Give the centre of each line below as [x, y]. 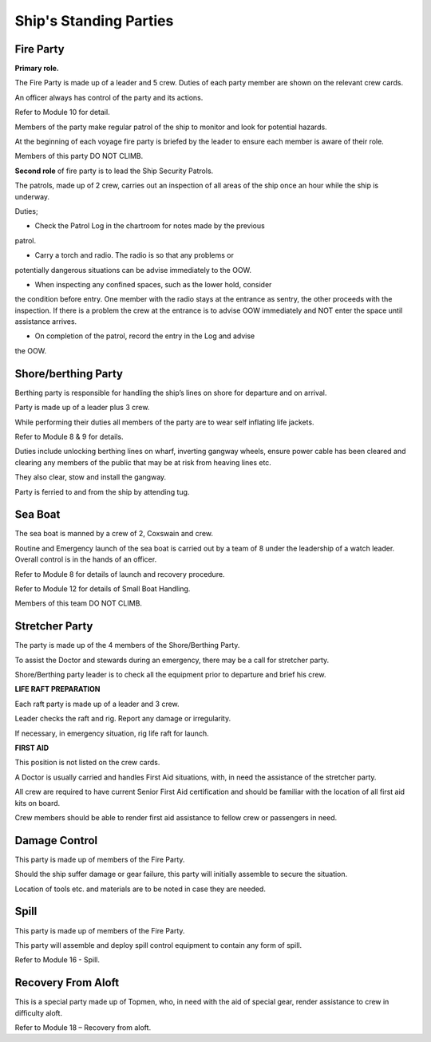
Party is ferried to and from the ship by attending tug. [102, 491]
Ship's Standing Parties [94, 21]
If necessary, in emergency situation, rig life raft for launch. [112, 733]
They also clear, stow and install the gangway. [91, 477]
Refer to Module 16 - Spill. [57, 960]
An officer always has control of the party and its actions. [109, 97]
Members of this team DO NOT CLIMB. [79, 603]
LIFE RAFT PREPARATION [57, 689]
